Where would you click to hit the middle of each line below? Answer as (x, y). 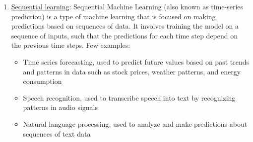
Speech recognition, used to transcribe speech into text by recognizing (129, 97)
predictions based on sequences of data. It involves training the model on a (125, 26)
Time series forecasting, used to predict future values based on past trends (136, 61)
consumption (42, 81)
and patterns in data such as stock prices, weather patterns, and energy (132, 71)
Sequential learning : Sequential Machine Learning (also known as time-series (127, 6)
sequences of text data (57, 133)
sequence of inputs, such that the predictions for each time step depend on (125, 35)
